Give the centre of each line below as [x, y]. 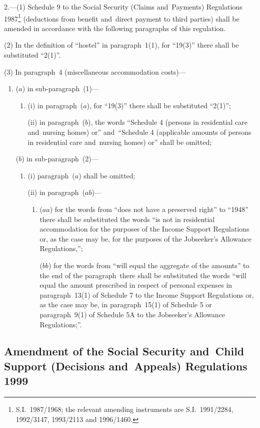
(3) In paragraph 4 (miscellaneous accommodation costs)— [95, 71]
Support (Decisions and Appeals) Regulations [126, 366]
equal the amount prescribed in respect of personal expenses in [136, 285]
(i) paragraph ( [51, 175]
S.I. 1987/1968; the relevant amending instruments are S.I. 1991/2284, [124, 409]
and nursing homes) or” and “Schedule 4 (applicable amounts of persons [139, 132]
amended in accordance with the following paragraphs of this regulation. [115, 28]
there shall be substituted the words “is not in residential [127, 219]
